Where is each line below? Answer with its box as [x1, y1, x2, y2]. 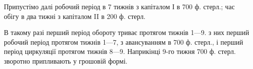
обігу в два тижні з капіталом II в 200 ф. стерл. [4, 11, 146, 21]
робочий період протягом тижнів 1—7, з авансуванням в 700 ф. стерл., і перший [4, 36, 243, 47]
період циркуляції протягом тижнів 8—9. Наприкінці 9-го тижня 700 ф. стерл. [4, 46, 236, 56]
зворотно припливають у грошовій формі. [4, 55, 128, 66]
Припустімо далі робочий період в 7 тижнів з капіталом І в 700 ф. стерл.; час [4, 1, 235, 11]
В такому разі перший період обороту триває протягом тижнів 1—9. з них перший [4, 27, 250, 37]
